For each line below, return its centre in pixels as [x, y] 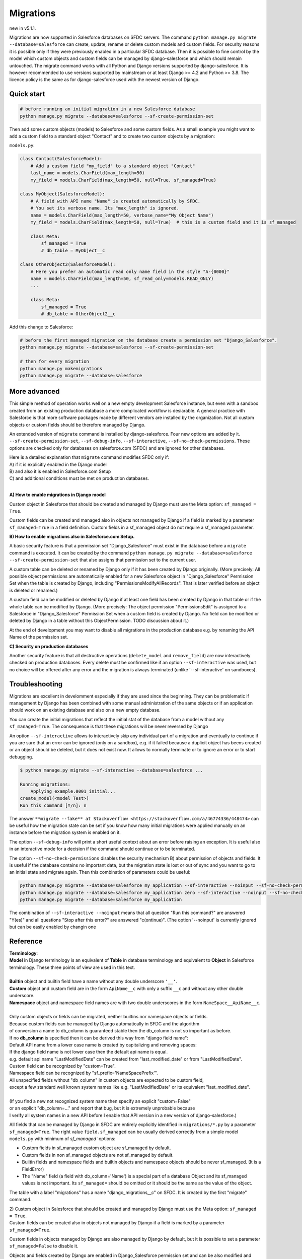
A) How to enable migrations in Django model [57, 495]
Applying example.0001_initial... [73, 791]
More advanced [34, 392]
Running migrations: [45, 784]
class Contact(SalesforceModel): [61, 159]
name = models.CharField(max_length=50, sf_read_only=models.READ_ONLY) [122, 279]
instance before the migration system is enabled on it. [65, 832]
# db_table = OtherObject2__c [78, 314]
